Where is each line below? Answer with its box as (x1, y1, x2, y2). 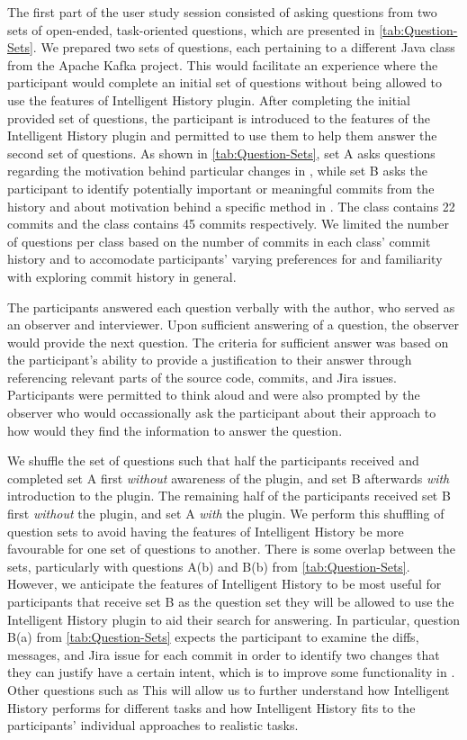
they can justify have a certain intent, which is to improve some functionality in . (7, 663, 455, 681)
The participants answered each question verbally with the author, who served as (7, 297, 455, 316)
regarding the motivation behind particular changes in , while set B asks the (7, 161, 427, 180)
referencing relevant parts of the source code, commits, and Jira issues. (7, 367, 397, 386)
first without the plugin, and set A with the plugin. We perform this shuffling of (7, 504, 445, 523)
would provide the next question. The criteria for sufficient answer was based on (7, 332, 449, 351)
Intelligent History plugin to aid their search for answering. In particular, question (7, 609, 461, 628)
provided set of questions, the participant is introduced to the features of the (7, 108, 430, 127)
